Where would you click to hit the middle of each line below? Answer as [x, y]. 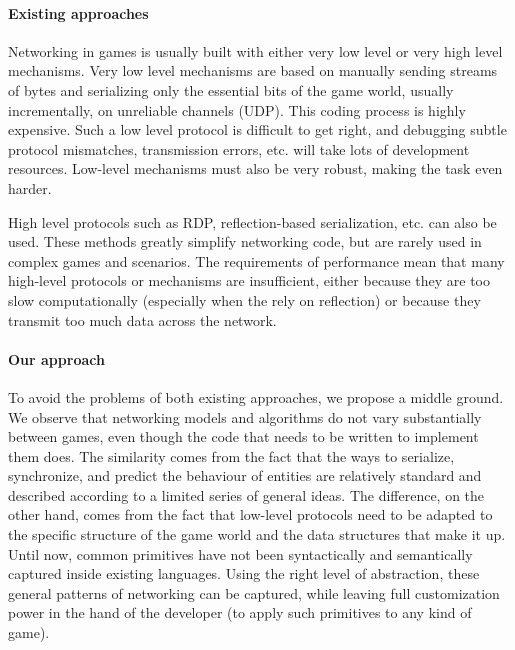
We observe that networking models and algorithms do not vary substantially [245, 416]
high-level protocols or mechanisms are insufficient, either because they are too [249, 280]
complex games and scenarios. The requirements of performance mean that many [256, 260]
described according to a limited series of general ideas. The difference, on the [246, 494]
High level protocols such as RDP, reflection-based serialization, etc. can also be [252, 221]
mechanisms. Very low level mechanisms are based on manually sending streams [253, 70]
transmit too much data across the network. [142, 319]
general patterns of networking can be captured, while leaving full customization [254, 592]
